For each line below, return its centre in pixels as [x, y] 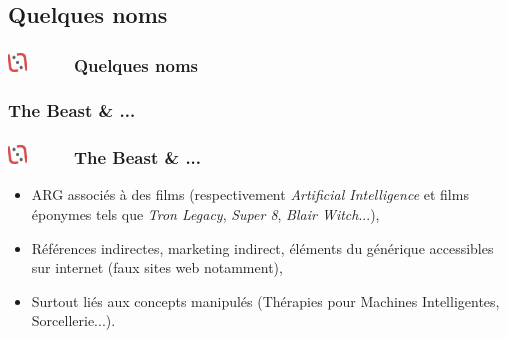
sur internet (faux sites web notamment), [157, 267]
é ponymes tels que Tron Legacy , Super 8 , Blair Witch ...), [205, 214]
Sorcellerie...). [73, 320]
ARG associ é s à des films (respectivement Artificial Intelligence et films [250, 194]
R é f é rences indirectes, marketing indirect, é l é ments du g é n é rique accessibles [262, 247]
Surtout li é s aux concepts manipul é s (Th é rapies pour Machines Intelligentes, [265, 300]
